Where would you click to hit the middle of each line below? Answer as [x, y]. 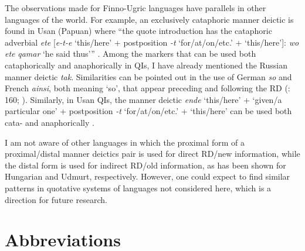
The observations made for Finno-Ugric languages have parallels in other [135, 8]
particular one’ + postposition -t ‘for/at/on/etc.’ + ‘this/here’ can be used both [148, 111]
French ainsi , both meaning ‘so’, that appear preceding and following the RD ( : [148, 88]
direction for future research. [56, 199]
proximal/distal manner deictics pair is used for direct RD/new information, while [152, 154]
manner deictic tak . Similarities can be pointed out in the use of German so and [148, 76]
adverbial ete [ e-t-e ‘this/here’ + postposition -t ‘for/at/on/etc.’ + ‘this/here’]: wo [152, 42]
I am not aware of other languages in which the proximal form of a [125, 142]
